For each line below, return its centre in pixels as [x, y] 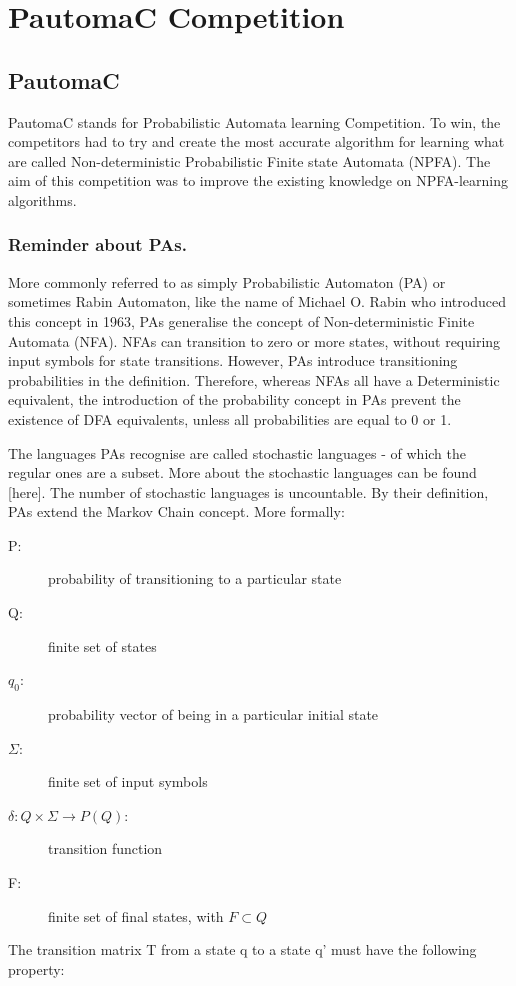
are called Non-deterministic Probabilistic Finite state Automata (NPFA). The [249, 160]
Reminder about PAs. [97, 244]
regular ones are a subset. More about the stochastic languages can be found [242, 472]
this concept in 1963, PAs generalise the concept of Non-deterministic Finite [241, 320]
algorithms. [42, 199]
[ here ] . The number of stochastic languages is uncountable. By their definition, [248, 491]
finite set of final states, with [136, 915]
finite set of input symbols [128, 781]
